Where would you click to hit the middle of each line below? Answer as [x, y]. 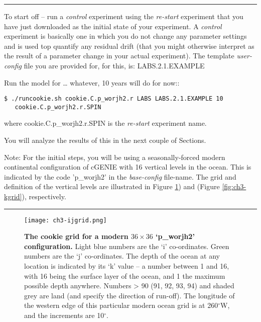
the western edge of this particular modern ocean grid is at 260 [121, 305]
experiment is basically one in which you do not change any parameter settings [125, 36]
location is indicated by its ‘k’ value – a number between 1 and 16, [127, 266]
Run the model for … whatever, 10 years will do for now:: [92, 82]
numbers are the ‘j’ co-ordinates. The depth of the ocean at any [122, 256]
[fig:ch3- [234, 186]
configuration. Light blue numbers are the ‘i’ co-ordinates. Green [127, 246]
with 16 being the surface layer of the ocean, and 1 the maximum [125, 275]
